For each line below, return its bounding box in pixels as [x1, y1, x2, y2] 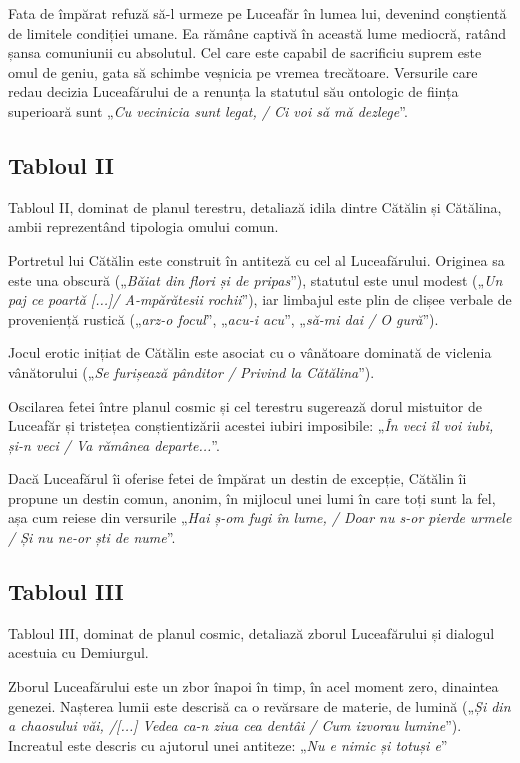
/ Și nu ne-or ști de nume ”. [8, 527, 176, 548]
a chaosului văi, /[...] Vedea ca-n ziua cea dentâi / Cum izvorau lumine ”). [8, 715, 462, 736]
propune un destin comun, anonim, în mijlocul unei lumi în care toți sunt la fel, [8, 487, 496, 508]
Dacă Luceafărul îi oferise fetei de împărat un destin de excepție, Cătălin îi [8, 468, 467, 489]
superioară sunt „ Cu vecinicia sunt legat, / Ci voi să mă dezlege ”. [8, 100, 408, 121]
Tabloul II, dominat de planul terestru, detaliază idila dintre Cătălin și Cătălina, [8, 196, 502, 217]
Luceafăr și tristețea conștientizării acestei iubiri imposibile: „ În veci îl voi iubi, [8, 415, 494, 436]
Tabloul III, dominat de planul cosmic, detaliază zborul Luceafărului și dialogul [8, 622, 495, 643]
